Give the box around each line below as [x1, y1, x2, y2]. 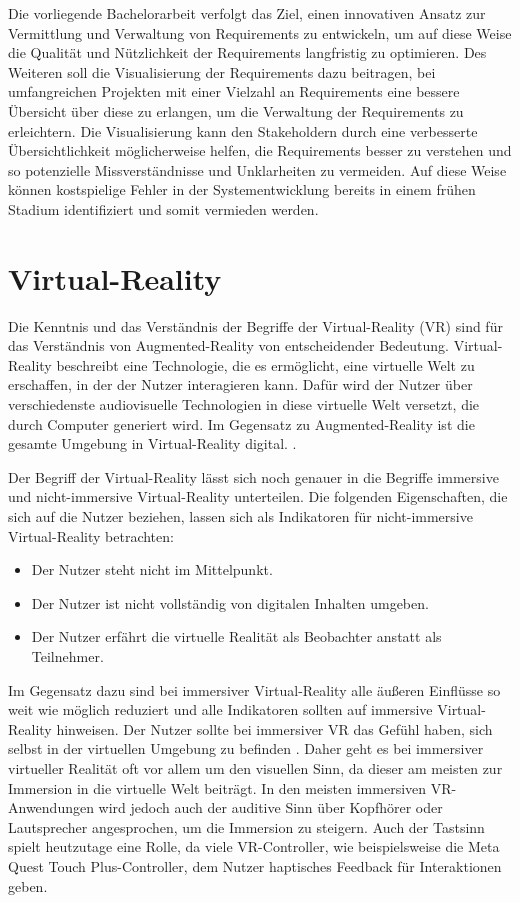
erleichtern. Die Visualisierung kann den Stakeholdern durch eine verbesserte [8, 120, 478, 141]
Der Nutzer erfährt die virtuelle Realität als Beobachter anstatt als [31, 626, 442, 647]
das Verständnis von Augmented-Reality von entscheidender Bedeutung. [8, 335, 449, 356]
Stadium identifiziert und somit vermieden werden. [8, 198, 319, 219]
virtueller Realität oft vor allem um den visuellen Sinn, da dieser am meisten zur [8, 757, 503, 778]
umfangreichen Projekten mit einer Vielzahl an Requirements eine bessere [8, 81, 460, 102]
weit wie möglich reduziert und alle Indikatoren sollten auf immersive [8, 699, 433, 720]
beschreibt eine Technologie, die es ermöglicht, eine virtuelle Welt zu [56, 354, 475, 375]
